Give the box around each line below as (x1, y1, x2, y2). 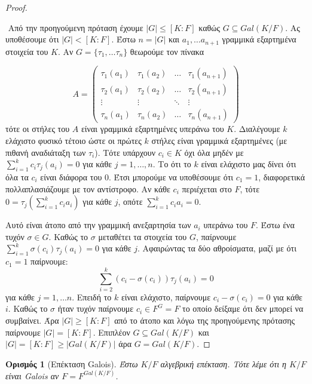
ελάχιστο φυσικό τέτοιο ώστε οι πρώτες (5, 134, 142, 147)
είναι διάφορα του (40, 171, 102, 183)
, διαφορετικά (258, 171, 305, 183)
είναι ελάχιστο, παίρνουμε (121, 290, 211, 303)
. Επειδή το (72, 290, 112, 303)
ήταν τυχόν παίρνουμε (57, 302, 134, 315)
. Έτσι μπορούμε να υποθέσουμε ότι (109, 171, 234, 183)
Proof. (5, 1, 27, 13)
